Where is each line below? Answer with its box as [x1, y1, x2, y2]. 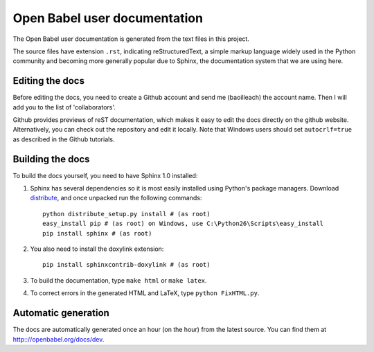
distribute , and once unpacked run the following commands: [30, 194, 202, 202]
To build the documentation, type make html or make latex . [30, 276, 207, 284]
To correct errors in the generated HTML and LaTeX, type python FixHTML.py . [30, 289, 260, 297]
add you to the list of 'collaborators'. [12, 103, 116, 111]
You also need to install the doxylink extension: [30, 245, 164, 253]
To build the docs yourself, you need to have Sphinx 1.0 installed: [12, 171, 198, 179]
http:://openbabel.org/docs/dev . [12, 335, 105, 343]
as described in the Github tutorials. [12, 135, 115, 143]
